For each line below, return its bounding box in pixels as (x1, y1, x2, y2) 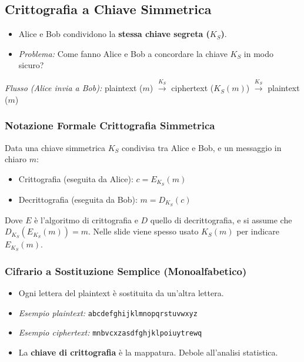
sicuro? (18, 59, 44, 71)
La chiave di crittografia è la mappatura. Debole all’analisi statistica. (18, 346, 278, 358)
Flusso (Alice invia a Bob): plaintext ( (5, 82, 143, 94)
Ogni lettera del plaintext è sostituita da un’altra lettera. (18, 287, 224, 299)
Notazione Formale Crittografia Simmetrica (5, 118, 215, 133)
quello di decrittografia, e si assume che (150, 213, 292, 226)
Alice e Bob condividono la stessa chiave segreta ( (18, 28, 210, 40)
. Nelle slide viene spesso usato (88, 225, 199, 237)
